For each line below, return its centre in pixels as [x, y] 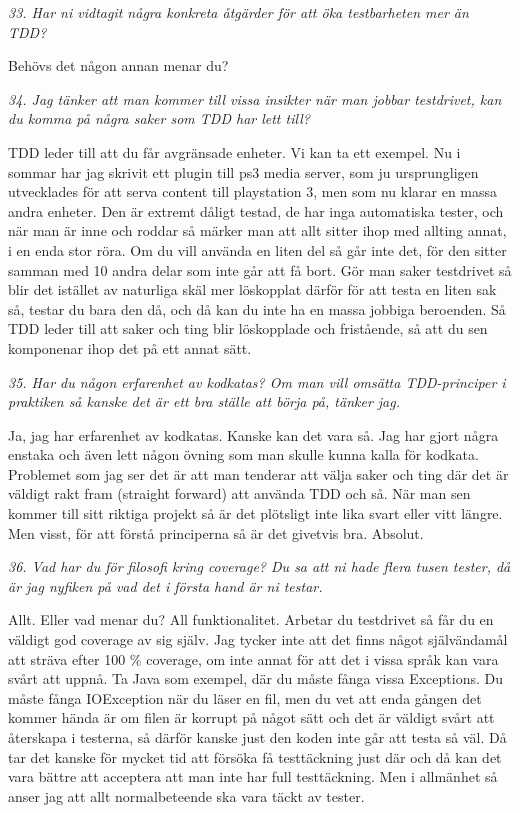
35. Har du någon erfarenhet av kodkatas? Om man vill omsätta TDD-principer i [257, 381]
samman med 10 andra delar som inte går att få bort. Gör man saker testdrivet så [260, 269]
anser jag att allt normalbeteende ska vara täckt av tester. [186, 795]
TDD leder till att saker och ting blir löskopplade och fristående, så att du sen [248, 328]
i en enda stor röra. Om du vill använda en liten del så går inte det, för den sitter [257, 249]
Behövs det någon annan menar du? [118, 65]
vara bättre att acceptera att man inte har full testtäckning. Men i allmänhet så [253, 776]
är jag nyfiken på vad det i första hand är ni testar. [165, 585]
